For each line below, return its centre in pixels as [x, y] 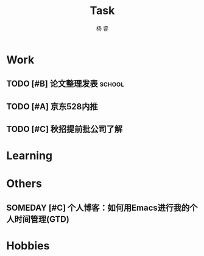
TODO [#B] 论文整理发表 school [65, 84]
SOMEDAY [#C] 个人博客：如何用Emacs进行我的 [98, 207]
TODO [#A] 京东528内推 [52, 107]
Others [24, 184]
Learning [30, 156]
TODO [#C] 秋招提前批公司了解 [65, 129]
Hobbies [28, 246]
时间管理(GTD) [42, 219]
